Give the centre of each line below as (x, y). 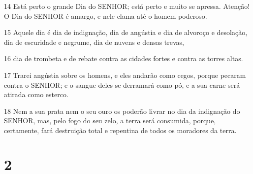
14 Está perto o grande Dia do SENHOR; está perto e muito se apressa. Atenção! (127, 6)
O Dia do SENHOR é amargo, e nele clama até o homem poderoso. (106, 16)
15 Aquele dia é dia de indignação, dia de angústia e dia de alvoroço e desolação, (126, 32)
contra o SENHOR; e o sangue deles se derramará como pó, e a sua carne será (122, 85)
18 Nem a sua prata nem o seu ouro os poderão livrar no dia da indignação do (122, 111)
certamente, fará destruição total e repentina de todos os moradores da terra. (120, 130)
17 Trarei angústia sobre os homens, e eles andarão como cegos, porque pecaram (125, 75)
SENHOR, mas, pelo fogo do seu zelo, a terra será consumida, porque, (110, 121)
